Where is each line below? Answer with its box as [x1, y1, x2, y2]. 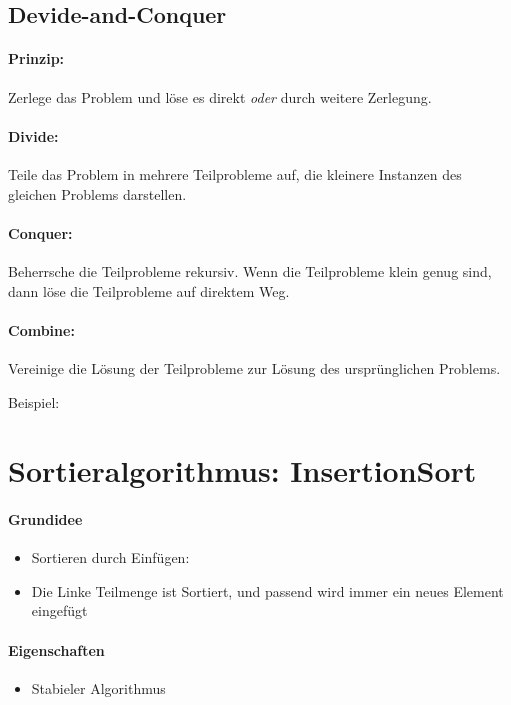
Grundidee [8, 509, 83, 530]
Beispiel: [8, 391, 60, 412]
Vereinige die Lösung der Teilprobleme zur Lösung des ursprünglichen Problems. [8, 357, 501, 378]
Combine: [8, 319, 75, 340]
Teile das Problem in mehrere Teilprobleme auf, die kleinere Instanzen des [8, 163, 462, 184]
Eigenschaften [8, 639, 105, 660]
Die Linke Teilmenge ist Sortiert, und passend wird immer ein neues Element [31, 580, 504, 601]
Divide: [8, 125, 59, 146]
